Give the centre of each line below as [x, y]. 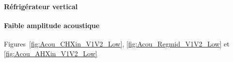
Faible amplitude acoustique [52, 25]
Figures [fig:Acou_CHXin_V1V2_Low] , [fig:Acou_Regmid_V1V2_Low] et [117, 43]
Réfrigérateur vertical [41, 6]
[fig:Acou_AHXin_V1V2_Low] [51, 53]
